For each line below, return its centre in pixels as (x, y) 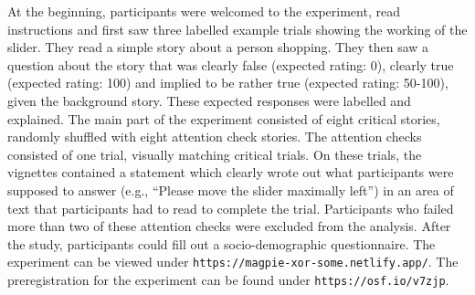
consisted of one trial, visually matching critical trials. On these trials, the (215, 154)
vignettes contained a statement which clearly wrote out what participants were (231, 172)
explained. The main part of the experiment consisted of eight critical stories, (224, 118)
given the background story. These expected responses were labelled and (209, 100)
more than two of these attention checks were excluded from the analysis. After (229, 226)
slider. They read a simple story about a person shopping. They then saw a (218, 47)
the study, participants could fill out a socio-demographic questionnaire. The (222, 243)
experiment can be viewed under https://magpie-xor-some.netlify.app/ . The (233, 262)
